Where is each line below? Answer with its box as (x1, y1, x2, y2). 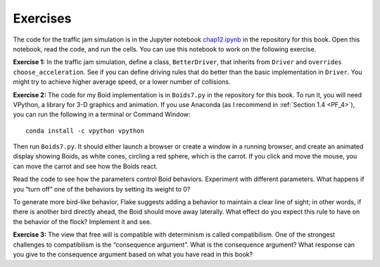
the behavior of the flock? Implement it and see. (13, 217, 152, 225)
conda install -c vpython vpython (25, 127, 144, 135)
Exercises (13, 11, 72, 26)
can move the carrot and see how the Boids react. (13, 162, 158, 170)
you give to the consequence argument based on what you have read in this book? (13, 250, 253, 259)
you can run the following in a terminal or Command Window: (13, 110, 191, 119)
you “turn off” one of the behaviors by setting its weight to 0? (13, 185, 191, 193)
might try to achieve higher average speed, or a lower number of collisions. (13, 77, 231, 86)
